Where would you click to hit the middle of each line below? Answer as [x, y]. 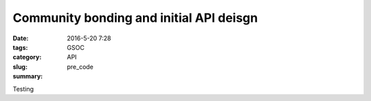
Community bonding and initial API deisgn [135, 18]
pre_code [80, 67]
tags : [20, 47]
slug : [20, 67]
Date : [21, 38]
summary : [28, 76]
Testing [23, 89]
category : [27, 57]
